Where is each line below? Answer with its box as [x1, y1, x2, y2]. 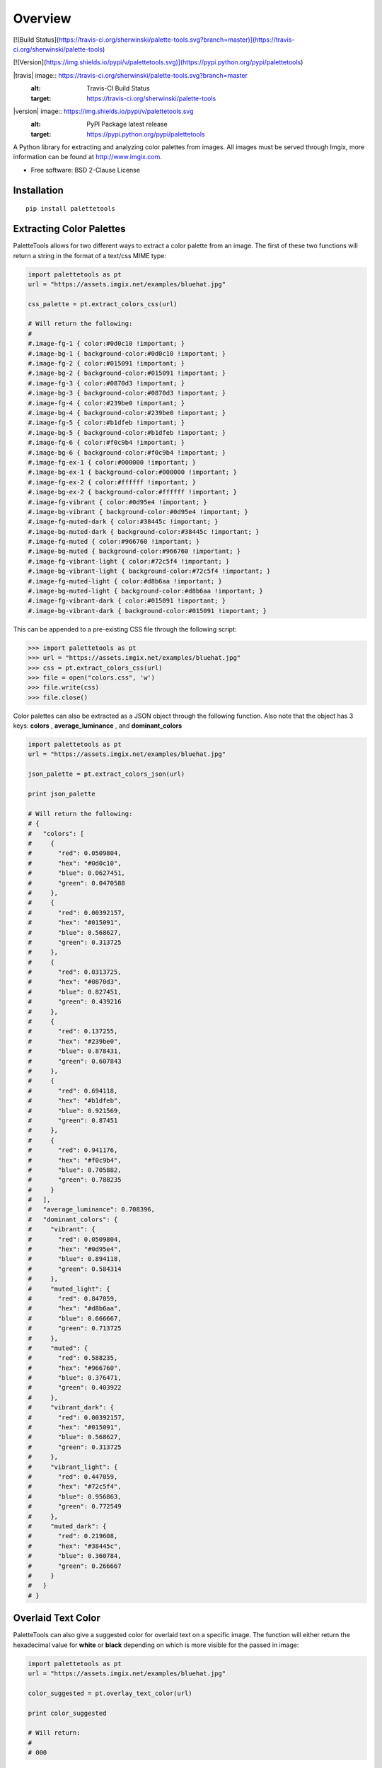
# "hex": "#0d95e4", [28, 1245, 122, 1253]
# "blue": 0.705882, [28, 1165, 122, 1174]
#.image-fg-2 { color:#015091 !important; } [28, 359, 185, 368]
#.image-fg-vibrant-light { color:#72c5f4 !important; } [28, 557, 230, 565]
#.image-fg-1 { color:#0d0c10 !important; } [28, 339, 185, 348]
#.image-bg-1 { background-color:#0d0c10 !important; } [28, 349, 226, 357]
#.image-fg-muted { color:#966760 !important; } [28, 537, 200, 546]
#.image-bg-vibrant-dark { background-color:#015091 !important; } [28, 607, 267, 615]
